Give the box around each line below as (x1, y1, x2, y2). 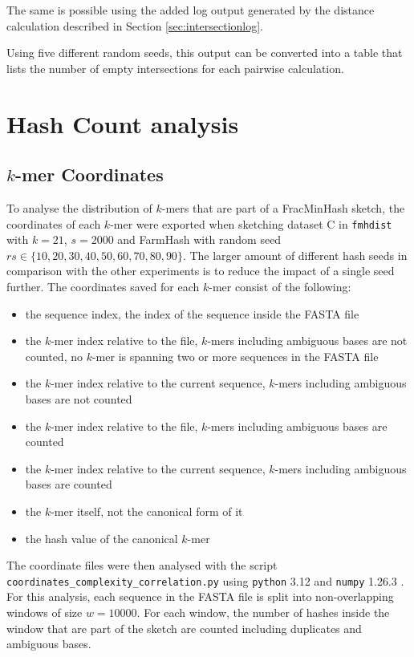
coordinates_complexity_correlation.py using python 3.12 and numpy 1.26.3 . (6, 572, 404, 589)
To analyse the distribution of (6, 199, 152, 216)
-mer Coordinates (14, 162, 164, 187)
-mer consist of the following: (209, 278, 351, 294)
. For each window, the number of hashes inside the (136, 603, 390, 620)
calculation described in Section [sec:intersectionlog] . (6, 17, 264, 34)
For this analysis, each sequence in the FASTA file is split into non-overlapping (6, 588, 394, 605)
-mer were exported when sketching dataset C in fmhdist (110, 215, 392, 232)
